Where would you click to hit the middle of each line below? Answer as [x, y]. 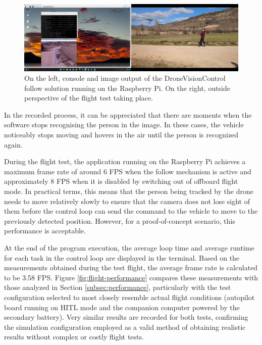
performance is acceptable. [45, 231]
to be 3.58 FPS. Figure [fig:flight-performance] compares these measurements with [131, 277]
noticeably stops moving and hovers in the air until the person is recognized [121, 135]
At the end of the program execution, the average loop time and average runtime [129, 248]
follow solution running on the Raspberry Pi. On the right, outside [127, 88]
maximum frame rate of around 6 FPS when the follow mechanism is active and [128, 171]
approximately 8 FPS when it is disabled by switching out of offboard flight [121, 181]
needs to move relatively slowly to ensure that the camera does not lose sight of [127, 201]
